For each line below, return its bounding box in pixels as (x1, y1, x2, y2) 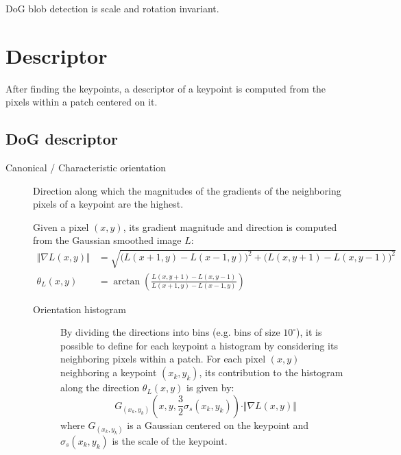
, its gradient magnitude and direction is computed (123, 219, 337, 234)
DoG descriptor (5, 128, 118, 149)
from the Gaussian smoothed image (33, 233, 182, 247)
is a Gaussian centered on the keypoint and (127, 417, 309, 432)
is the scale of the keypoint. (112, 433, 228, 447)
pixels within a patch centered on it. (5, 95, 158, 109)
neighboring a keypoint (60, 365, 157, 380)
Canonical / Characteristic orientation (5, 160, 166, 175)
